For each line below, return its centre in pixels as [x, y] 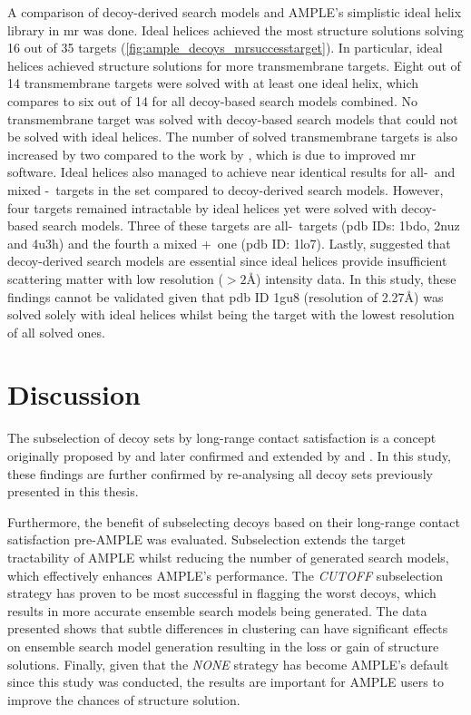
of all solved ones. [56, 332]
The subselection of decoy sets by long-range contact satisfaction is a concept [222, 438]
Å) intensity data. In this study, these [351, 278]
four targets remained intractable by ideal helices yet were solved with [202, 207]
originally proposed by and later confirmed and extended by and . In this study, [229, 455]
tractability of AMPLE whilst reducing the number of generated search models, [228, 557]
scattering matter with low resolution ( [115, 278]
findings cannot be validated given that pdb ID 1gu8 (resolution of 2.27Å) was [226, 296]
